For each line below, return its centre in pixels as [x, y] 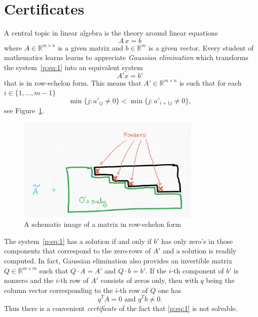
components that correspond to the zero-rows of [77, 251]
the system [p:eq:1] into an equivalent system [73, 67]
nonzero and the [29, 280]
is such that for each [210, 82]
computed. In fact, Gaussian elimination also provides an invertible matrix [118, 261]
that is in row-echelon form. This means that [73, 82]
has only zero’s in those [197, 241]
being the [220, 280]
